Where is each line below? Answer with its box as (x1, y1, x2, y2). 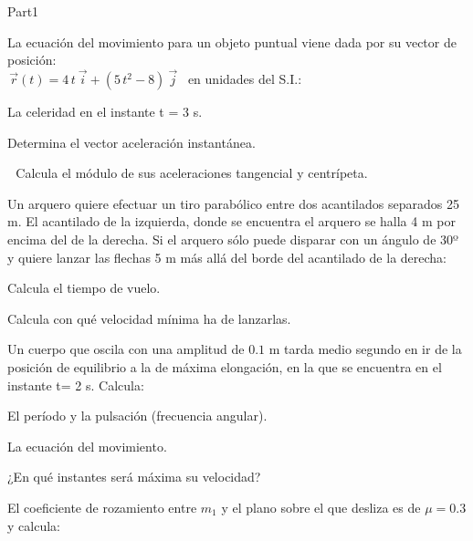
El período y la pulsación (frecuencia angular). (7, 406, 268, 425)
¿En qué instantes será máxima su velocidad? (7, 467, 261, 486)
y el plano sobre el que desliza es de (221, 497, 421, 516)
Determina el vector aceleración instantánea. (7, 132, 256, 151)
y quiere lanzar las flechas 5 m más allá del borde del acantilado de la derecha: (7, 247, 447, 266)
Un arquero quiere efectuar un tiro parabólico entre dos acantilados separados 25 (7, 193, 459, 213)
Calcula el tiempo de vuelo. (7, 278, 161, 297)
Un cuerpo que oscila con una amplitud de (7, 339, 245, 359)
